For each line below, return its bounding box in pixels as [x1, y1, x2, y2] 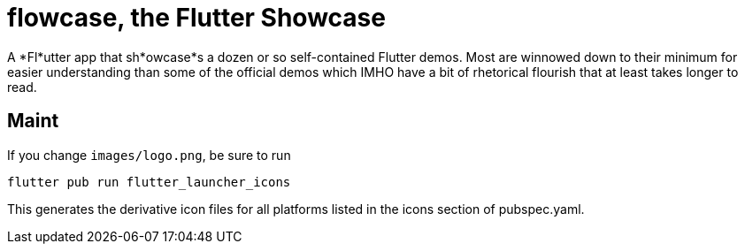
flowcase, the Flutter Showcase [7, 3, 386, 33]
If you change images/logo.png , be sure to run [7, 147, 291, 163]
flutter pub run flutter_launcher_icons [7, 174, 291, 189]
